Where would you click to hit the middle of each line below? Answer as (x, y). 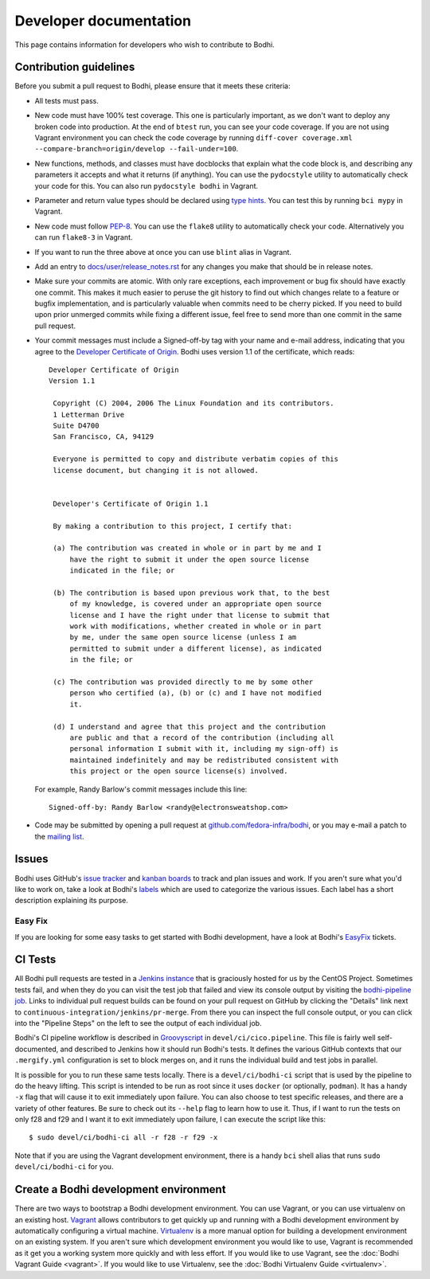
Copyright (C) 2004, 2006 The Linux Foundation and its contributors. (193, 403)
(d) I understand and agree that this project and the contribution (190, 726)
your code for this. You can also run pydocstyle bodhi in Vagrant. (147, 186)
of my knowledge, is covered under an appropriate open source (195, 604)
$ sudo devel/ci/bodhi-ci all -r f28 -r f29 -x (123, 1138)
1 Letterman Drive (89, 415)
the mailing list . (59, 836)
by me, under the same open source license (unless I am (183, 638)
